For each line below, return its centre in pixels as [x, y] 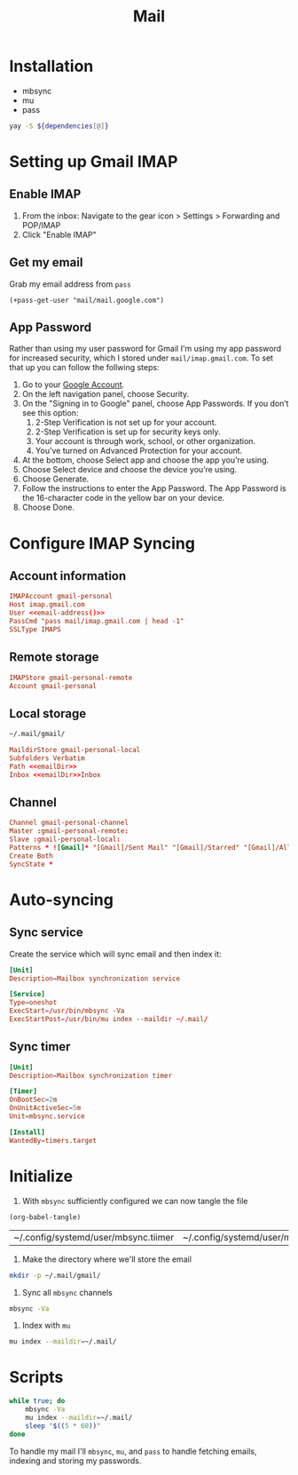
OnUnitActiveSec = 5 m [45, 1108]
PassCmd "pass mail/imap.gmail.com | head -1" [97, 622]
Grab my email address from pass [70, 284]
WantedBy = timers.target [53, 1140]
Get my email [46, 262]
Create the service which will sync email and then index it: [115, 954]
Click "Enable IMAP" [59, 234]
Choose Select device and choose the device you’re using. [129, 470]
